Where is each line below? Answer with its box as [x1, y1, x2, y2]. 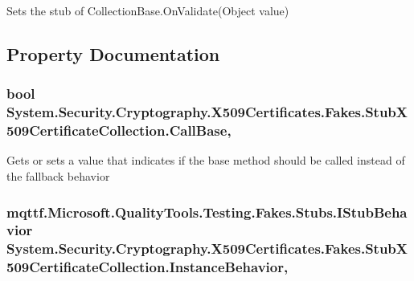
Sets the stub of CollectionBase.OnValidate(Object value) [6, 2, 289, 18]
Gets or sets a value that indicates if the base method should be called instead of [6, 152, 405, 169]
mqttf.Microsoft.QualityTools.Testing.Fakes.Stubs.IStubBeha [6, 202, 408, 222]
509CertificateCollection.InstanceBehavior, [6, 257, 289, 277]
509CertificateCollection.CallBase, [6, 120, 232, 140]
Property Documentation [6, 41, 220, 66]
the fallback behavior [6, 168, 110, 185]
